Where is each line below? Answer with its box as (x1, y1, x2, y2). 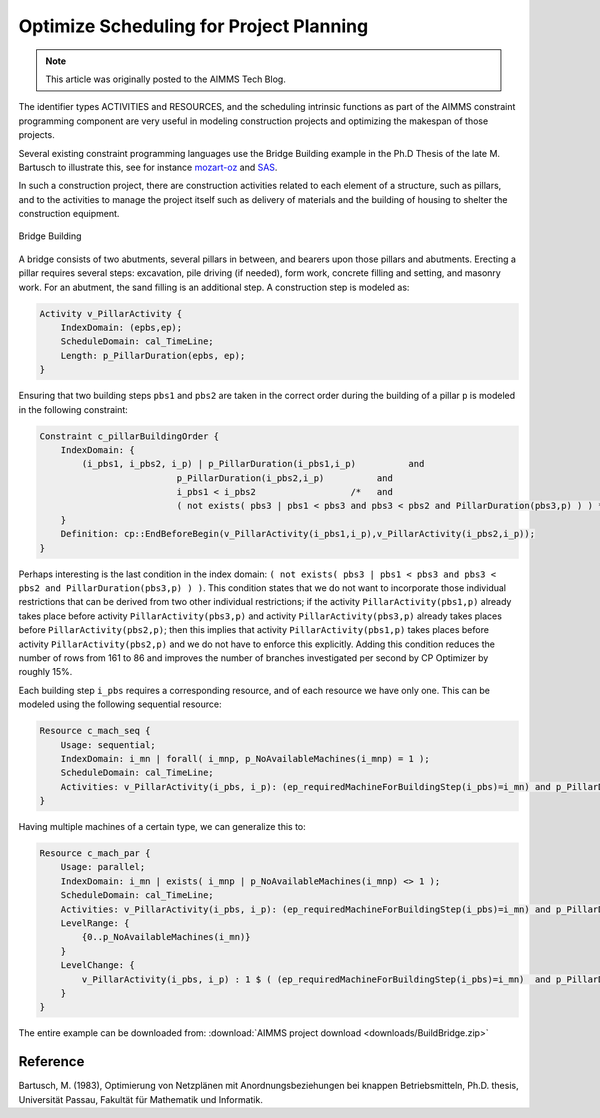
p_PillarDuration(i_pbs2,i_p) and (176, 472, 394, 484)
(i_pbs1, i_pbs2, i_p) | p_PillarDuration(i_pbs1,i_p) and (81, 458, 425, 470)
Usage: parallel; (60, 861, 146, 873)
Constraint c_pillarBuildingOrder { (39, 430, 220, 442)
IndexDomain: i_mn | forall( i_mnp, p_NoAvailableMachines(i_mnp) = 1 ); (60, 753, 430, 764)
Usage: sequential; (60, 739, 157, 750)
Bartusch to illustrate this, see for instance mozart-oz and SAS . (18, 161, 278, 173)
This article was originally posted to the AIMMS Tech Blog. (45, 73, 287, 85)
